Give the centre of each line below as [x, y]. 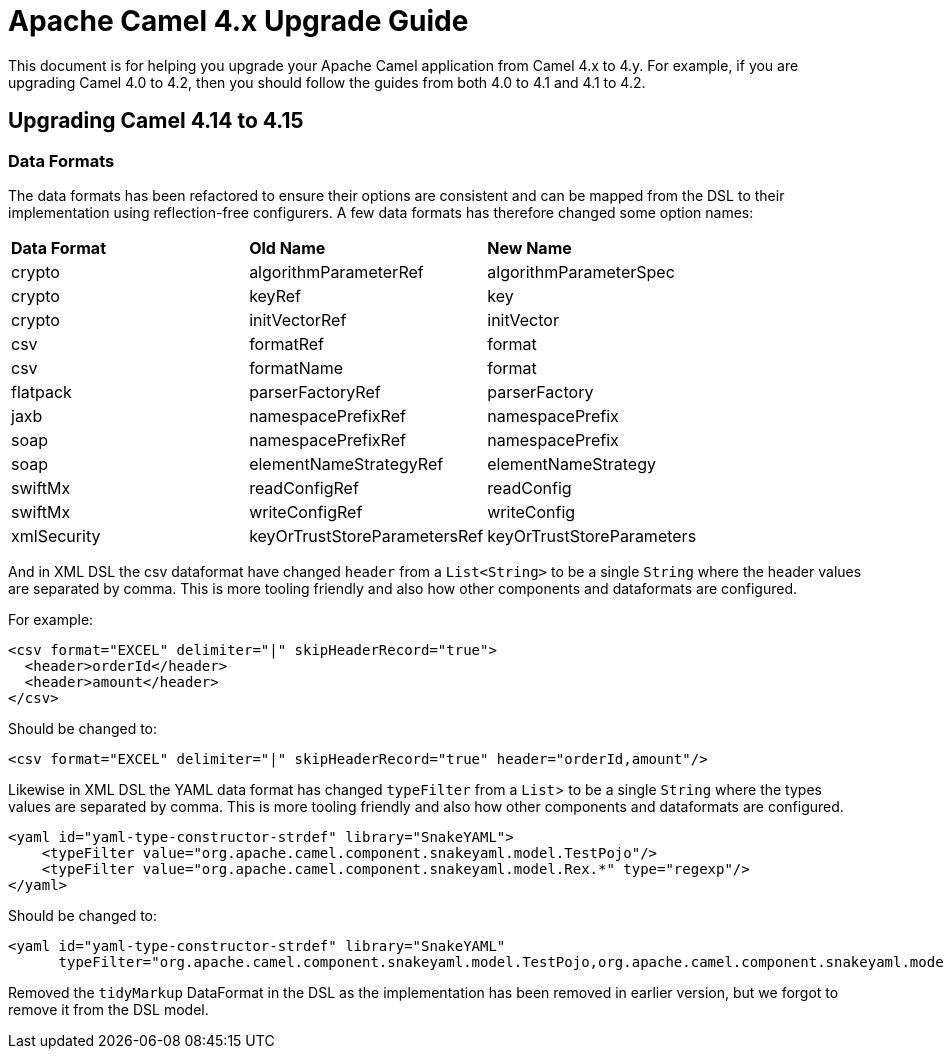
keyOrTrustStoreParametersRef [366, 535]
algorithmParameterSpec [581, 271]
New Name [529, 247]
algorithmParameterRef [336, 271]
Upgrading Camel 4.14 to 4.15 [156, 121]
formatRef [286, 343]
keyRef [275, 295]
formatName [296, 367]
